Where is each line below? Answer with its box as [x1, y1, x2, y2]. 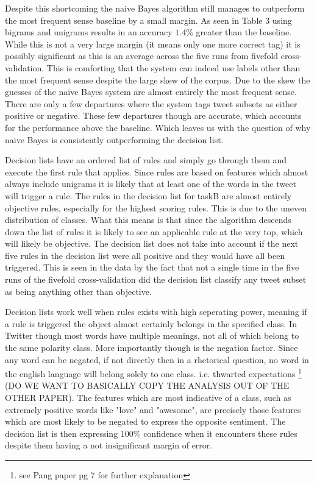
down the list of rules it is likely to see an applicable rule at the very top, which [5, 225, 303, 238]
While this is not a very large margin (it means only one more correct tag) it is [5, 37, 301, 50]
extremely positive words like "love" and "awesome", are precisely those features [5, 403, 301, 416]
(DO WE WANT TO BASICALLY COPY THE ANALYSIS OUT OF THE [5, 379, 290, 392]
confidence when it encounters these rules [143, 427, 297, 439]
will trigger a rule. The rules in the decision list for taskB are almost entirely [5, 189, 292, 202]
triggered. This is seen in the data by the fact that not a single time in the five [5, 261, 299, 274]
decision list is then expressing [5, 427, 118, 439]
